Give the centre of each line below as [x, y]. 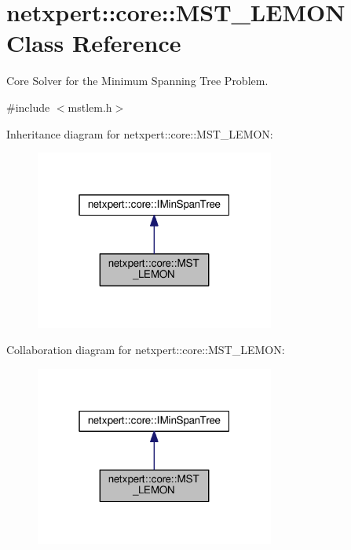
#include [28, 107]
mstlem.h [90, 107]
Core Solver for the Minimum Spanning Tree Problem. [137, 81]
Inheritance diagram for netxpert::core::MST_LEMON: [140, 133]
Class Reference [94, 43]
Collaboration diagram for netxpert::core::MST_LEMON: [146, 350]
